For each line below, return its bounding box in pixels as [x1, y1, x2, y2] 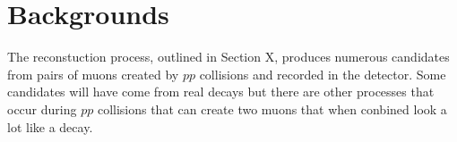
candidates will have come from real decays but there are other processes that [7, 82, 435, 101]
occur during [7, 99, 77, 118]
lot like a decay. [7, 117, 93, 136]
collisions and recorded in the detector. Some [199, 64, 446, 83]
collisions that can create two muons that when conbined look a [97, 99, 447, 118]
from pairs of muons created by [7, 64, 179, 83]
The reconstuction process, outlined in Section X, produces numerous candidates [7, 47, 450, 66]
